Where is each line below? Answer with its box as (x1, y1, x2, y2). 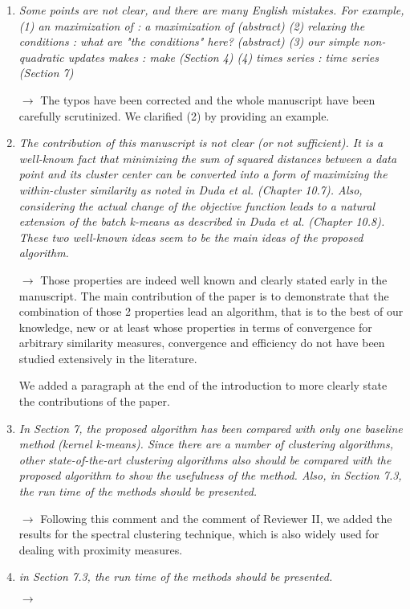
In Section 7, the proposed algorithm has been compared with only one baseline (18, 419, 403, 436)
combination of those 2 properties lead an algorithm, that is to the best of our (18, 303, 404, 320)
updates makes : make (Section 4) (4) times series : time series (67, 48, 380, 65)
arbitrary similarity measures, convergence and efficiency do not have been (18, 334, 385, 351)
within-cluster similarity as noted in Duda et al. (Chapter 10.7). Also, (18, 181, 363, 198)
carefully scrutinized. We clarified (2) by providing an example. (18, 107, 330, 124)
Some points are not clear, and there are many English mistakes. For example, (18, 2, 404, 18)
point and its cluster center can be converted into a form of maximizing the (18, 166, 388, 182)
